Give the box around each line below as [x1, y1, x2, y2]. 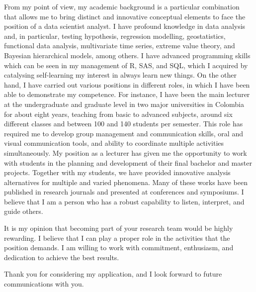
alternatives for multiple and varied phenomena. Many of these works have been [4, 177, 248, 187]
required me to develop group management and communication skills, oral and [4, 128, 243, 138]
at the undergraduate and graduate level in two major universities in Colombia [4, 98, 244, 109]
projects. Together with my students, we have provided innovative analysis [4, 167, 231, 178]
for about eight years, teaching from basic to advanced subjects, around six [4, 108, 233, 119]
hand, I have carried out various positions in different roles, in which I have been [4, 79, 250, 90]
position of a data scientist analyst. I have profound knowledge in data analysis [4, 21, 246, 31]
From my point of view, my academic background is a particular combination [4, 1, 240, 11]
